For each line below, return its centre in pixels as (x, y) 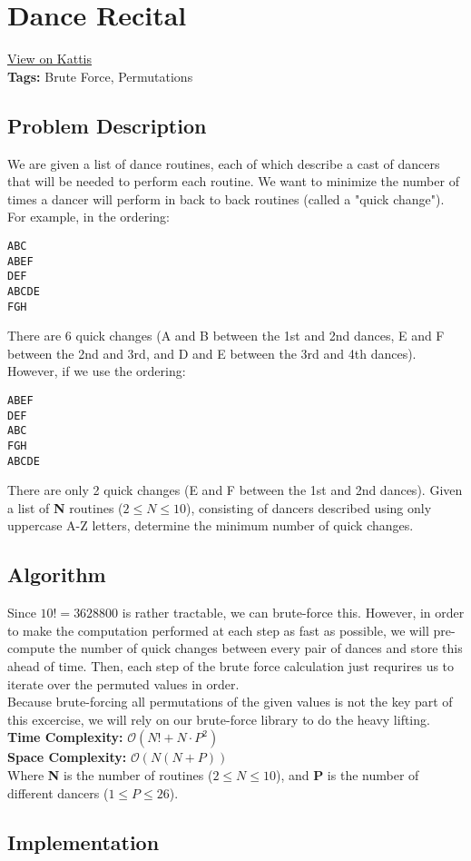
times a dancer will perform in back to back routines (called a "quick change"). (226, 198)
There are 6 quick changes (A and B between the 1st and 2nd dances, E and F (226, 336)
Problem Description (107, 125)
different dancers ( (58, 792)
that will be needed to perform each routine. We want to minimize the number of (233, 181)
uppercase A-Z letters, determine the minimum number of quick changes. (211, 525)
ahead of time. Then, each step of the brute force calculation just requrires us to (231, 666)
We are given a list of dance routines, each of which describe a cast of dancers (224, 163)
